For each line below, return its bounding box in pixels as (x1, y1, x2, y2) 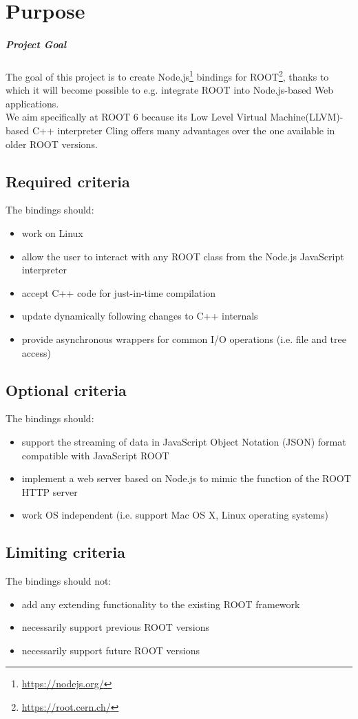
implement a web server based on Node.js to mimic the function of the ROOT (21, 471, 351, 486)
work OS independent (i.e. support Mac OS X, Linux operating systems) (21, 508, 328, 522)
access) (21, 345, 51, 359)
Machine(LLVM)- (270, 110, 344, 124)
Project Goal (6, 37, 67, 51)
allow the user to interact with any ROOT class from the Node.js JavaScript (21, 249, 344, 263)
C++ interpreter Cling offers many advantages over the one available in (32, 123, 335, 137)
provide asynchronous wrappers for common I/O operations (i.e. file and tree (21, 331, 346, 346)
